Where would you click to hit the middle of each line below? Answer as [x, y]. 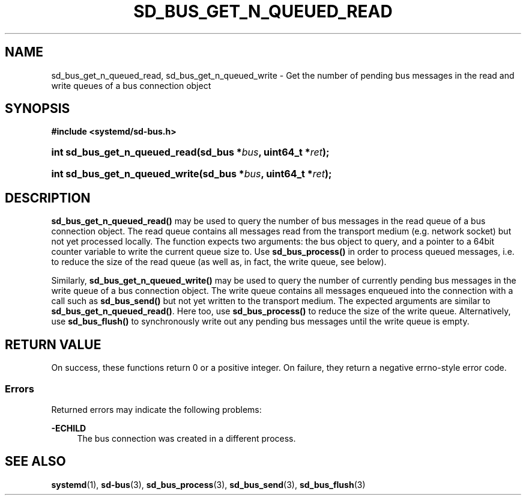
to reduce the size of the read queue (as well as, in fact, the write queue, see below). [219, 262]
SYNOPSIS [38, 109]
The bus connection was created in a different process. [186, 438]
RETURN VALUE [53, 344]
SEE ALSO [35, 462]
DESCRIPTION [48, 198]
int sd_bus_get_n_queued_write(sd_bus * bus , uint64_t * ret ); [192, 174]
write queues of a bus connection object [131, 85]
